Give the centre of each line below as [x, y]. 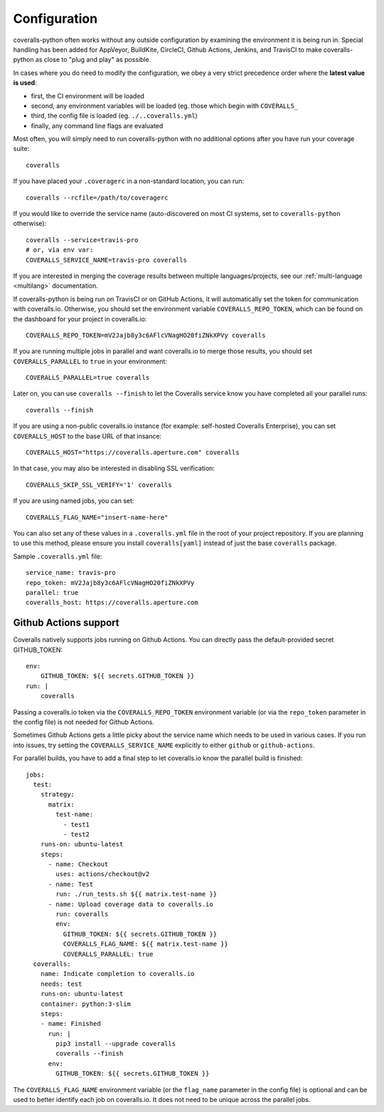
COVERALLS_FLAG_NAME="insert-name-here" [97, 517]
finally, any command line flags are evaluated [97, 125]
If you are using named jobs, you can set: [74, 501]
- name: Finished [70, 1024]
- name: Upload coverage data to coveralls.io [130, 904]
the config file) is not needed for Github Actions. [84, 722]
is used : [25, 83]
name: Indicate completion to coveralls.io [117, 974]
